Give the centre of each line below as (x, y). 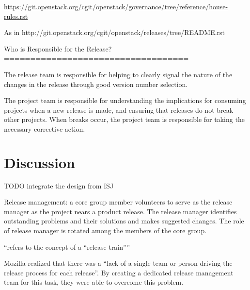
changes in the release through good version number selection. (96, 84)
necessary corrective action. (45, 128)
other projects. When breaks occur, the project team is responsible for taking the (124, 119)
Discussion (39, 162)
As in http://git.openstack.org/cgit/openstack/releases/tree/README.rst (115, 32)
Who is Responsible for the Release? (58, 48)
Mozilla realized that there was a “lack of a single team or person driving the (118, 263)
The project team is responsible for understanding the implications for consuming (125, 100)
